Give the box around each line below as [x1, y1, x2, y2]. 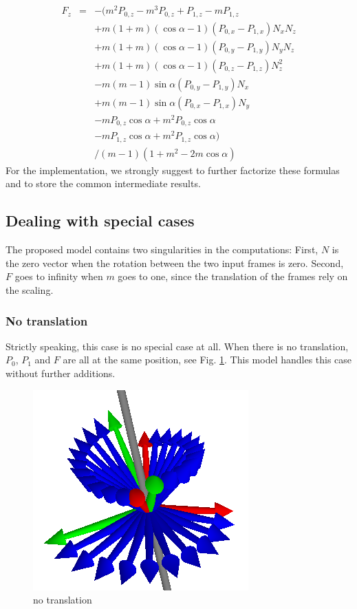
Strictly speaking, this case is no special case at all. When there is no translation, [6, 339, 349, 353]
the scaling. [6, 283, 54, 297]
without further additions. [6, 366, 116, 381]
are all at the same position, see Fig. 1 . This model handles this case [63, 352, 352, 367]
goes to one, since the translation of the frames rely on [118, 269, 348, 284]
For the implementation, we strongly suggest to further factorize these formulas [6, 162, 340, 177]
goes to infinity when [14, 269, 103, 284]
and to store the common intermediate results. [6, 176, 201, 191]
